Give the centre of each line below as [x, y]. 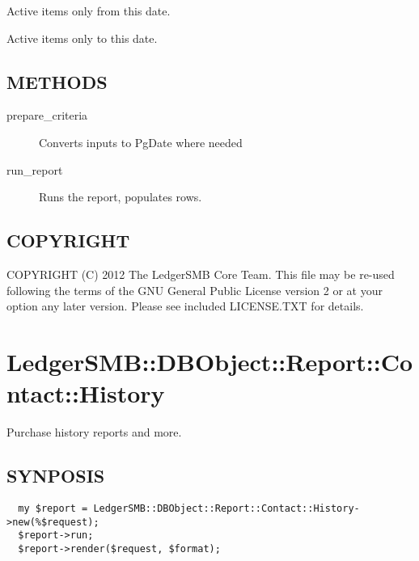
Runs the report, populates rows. [121, 197]
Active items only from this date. [89, 11]
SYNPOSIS [56, 476]
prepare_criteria [47, 115]
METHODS [57, 81]
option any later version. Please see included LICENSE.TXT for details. [185, 306]
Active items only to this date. [82, 38]
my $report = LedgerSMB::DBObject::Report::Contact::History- [189, 508]
